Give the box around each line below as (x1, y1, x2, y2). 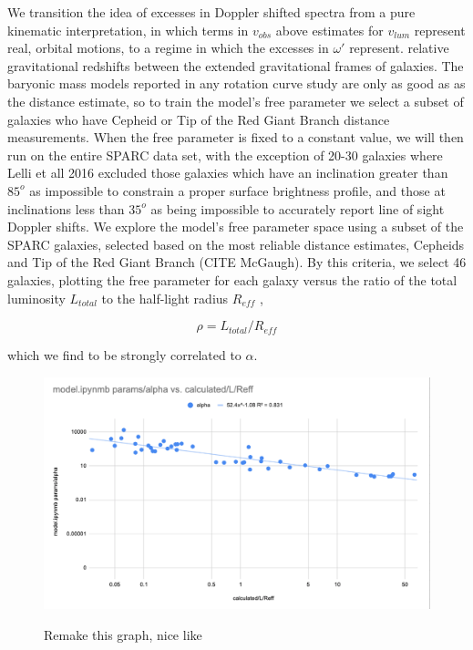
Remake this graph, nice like (44, 624, 202, 644)
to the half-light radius (101, 288, 229, 307)
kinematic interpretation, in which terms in (7, 20, 249, 39)
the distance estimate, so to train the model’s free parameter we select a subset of (7, 91, 464, 110)
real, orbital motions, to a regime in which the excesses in (7, 38, 329, 57)
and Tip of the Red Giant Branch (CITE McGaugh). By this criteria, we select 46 (7, 253, 467, 272)
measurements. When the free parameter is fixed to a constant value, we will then (7, 128, 464, 147)
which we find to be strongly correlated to (7, 346, 242, 365)
